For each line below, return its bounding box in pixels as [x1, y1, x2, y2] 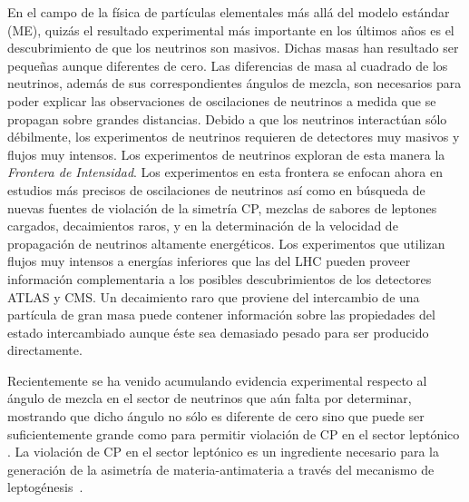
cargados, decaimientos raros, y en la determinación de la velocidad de [7, 216, 398, 235]
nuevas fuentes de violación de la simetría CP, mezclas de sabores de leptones [7, 198, 437, 217]
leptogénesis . [7, 477, 83, 497]
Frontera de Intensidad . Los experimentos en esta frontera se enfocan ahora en [7, 162, 443, 182]
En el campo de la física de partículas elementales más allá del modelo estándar [7, 3, 450, 21]
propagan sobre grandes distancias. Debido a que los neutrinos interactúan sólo [7, 109, 447, 128]
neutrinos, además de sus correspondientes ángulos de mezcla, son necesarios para [7, 74, 462, 93]
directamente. [7, 340, 83, 359]
